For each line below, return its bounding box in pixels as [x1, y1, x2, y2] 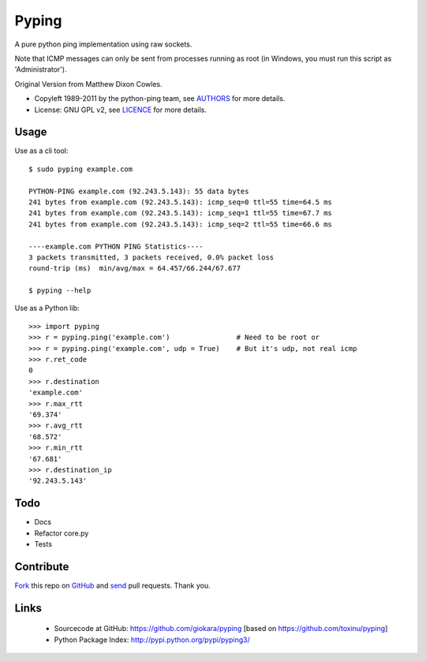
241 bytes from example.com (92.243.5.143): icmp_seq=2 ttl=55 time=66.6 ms [28, 219, 333, 229]
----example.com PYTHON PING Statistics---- [28, 241, 204, 251]
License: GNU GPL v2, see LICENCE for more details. [34, 105, 207, 114]
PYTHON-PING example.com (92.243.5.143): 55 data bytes [28, 186, 249, 196]
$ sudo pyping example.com [28, 164, 133, 174]
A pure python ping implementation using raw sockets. [14, 39, 192, 49]
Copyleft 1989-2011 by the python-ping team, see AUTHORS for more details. [34, 94, 286, 103]
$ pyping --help [28, 286, 92, 295]
